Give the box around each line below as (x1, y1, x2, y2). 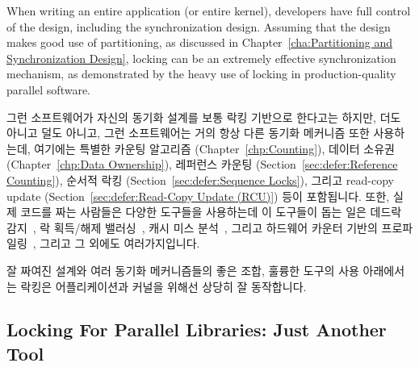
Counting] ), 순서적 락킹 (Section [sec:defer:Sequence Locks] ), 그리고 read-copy (6, 171, 394, 188)
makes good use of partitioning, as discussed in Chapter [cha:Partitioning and (6, 34, 392, 51)
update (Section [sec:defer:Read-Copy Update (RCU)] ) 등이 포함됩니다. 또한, (6, 187, 390, 204)
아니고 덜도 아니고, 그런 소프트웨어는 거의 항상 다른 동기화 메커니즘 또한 (6, 124, 370, 141)
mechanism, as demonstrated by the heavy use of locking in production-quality (6, 65, 396, 82)
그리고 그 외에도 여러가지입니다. (40, 235, 200, 252)
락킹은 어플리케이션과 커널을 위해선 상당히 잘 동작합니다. (20, 277, 307, 294)
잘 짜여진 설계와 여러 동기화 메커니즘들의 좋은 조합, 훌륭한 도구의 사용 (6, 261, 359, 278)
